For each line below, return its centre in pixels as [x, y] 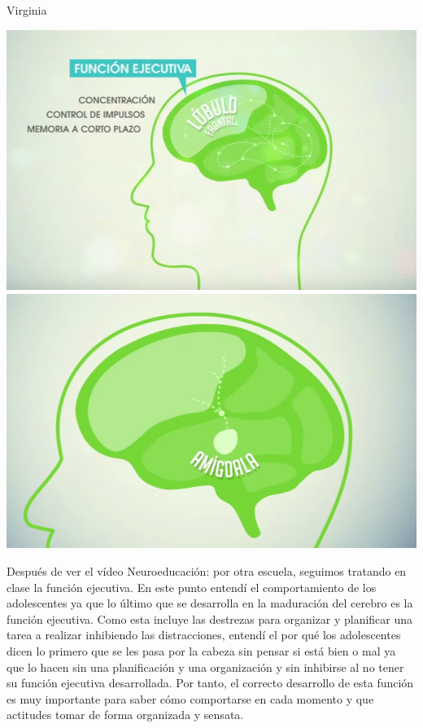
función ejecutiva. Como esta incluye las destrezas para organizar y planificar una [210, 618]
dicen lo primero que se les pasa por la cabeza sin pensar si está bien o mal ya [201, 650]
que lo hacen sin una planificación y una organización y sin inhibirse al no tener [205, 667]
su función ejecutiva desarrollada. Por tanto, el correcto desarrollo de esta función [210, 683]
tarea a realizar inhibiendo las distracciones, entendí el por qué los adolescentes [204, 635]
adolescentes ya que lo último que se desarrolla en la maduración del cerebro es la [210, 603]
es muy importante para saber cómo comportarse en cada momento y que [190, 698]
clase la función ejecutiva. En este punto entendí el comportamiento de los [192, 587]
